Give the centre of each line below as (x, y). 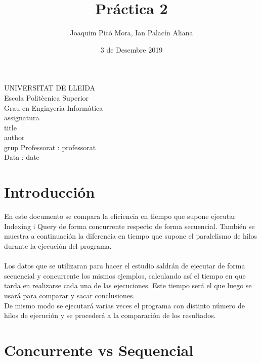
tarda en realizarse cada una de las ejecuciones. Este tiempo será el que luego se (128, 285)
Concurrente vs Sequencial (99, 350)
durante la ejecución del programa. (58, 245)
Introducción (50, 192)
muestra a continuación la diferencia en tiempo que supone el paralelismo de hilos (131, 236)
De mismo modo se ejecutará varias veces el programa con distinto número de (124, 305)
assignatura (22, 118)
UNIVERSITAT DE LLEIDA (50, 88)
